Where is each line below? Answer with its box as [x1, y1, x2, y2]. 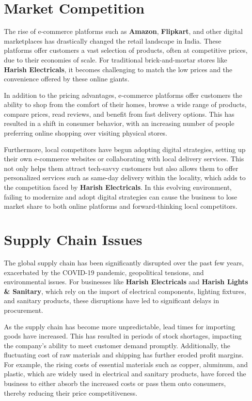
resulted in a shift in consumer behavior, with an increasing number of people [4, 118, 235, 128]
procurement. [4, 305, 43, 315]
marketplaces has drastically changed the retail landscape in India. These [4, 35, 221, 46]
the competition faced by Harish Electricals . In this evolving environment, [4, 182, 232, 192]
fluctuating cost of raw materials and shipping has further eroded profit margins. [4, 350, 244, 360]
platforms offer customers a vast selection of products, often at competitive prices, [4, 45, 248, 55]
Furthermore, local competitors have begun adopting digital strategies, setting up [4, 144, 246, 154]
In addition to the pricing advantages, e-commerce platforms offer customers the [4, 90, 242, 100]
